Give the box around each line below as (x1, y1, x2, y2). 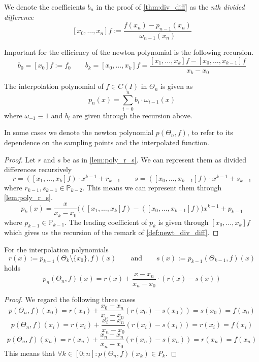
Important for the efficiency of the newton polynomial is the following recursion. (4, 47, 254, 57)
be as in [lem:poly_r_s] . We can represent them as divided (63, 154, 247, 164)
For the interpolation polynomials (4, 244, 109, 254)
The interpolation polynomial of (4, 81, 104, 91)
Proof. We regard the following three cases (4, 294, 136, 305)
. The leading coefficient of (64, 216, 147, 227)
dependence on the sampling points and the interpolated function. (4, 137, 209, 148)
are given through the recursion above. (72, 110, 192, 120)
